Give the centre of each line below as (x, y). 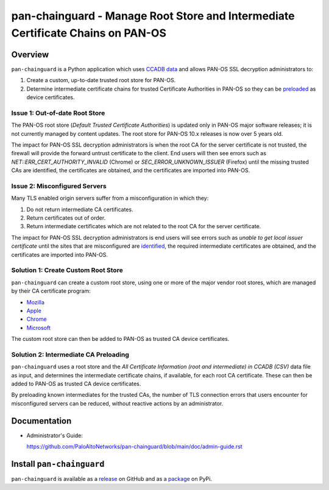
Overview (30, 54)
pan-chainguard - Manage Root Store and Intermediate (153, 16)
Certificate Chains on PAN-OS (89, 33)
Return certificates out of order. (66, 218)
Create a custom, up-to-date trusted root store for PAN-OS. (101, 80)
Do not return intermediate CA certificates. (80, 209)
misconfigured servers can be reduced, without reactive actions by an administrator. (117, 403)
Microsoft (39, 327)
